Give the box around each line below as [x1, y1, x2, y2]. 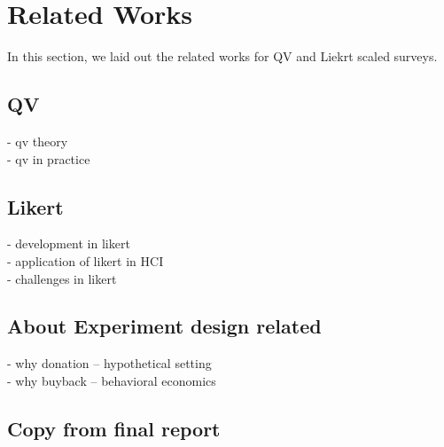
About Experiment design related [7, 312, 322, 340]
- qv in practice [7, 149, 90, 168]
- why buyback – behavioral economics [7, 371, 216, 389]
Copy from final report [7, 414, 221, 442]
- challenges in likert [7, 269, 117, 287]
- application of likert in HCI [7, 251, 164, 270]
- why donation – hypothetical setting [7, 354, 212, 372]
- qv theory [7, 131, 68, 150]
